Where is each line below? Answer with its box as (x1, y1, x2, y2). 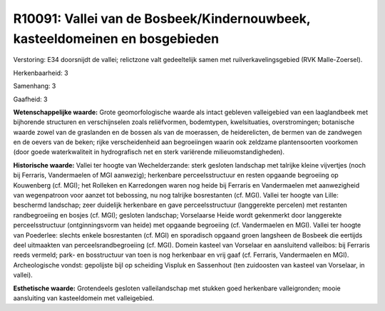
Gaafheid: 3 (13, 95, 48, 103)
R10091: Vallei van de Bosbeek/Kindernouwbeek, (13, 11, 311, 26)
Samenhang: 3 (13, 82, 56, 91)
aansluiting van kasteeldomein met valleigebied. (13, 293, 155, 302)
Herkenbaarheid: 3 (13, 68, 68, 77)
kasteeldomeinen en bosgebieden (13, 31, 220, 46)
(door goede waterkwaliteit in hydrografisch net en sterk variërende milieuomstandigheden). (13, 148, 285, 156)
